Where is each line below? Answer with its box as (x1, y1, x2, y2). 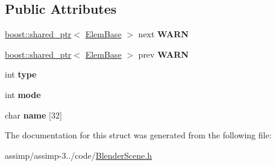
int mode (5, 88, 41, 100)
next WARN (138, 28, 189, 40)
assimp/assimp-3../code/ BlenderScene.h (5, 149, 152, 161)
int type (5, 68, 37, 81)
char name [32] (5, 108, 62, 121)
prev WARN (138, 48, 189, 60)
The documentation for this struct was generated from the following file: (5, 129, 272, 141)
